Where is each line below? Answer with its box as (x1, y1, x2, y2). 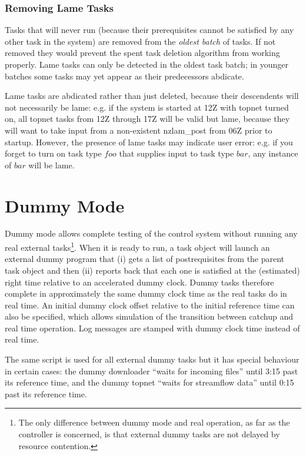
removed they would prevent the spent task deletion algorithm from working (5, 47, 280, 59)
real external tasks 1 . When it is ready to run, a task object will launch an (5, 240, 270, 253)
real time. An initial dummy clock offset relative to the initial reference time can (5, 298, 295, 311)
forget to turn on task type (5, 147, 102, 160)
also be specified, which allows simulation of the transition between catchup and (5, 310, 294, 323)
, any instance (248, 147, 298, 160)
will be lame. (28, 158, 75, 171)
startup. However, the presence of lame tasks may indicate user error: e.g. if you (5, 135, 293, 148)
